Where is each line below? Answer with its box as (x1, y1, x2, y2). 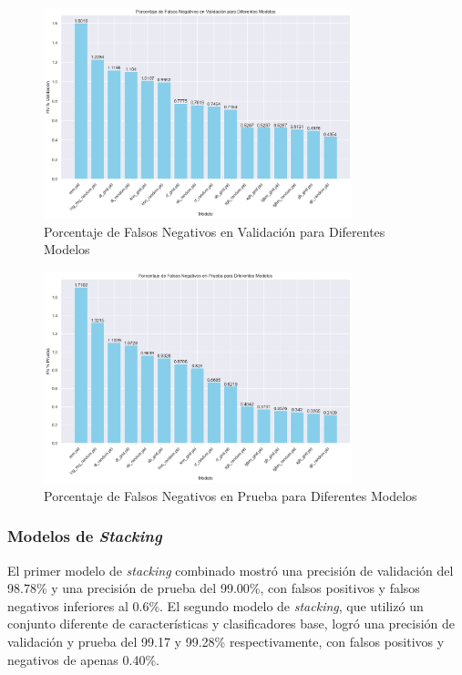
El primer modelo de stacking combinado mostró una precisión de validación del (7, 560, 454, 579)
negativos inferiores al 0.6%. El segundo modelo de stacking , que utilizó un (7, 596, 424, 615)
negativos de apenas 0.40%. (7, 649, 159, 669)
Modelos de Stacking (7, 525, 162, 547)
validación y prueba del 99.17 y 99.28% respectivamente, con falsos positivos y (7, 631, 445, 650)
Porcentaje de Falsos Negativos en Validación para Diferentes (44, 221, 385, 240)
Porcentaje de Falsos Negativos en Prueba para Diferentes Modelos (44, 486, 417, 505)
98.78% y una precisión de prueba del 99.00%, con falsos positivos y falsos (7, 578, 420, 598)
